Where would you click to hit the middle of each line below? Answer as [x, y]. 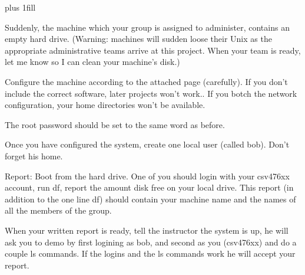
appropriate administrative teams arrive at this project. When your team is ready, [153, 50]
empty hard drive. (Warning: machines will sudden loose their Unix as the [138, 39]
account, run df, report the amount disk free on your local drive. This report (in [149, 187]
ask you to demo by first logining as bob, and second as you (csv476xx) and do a [151, 242]
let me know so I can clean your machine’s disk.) [92, 62]
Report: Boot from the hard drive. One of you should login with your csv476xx [147, 176]
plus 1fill [20, 7]
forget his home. [34, 155]
